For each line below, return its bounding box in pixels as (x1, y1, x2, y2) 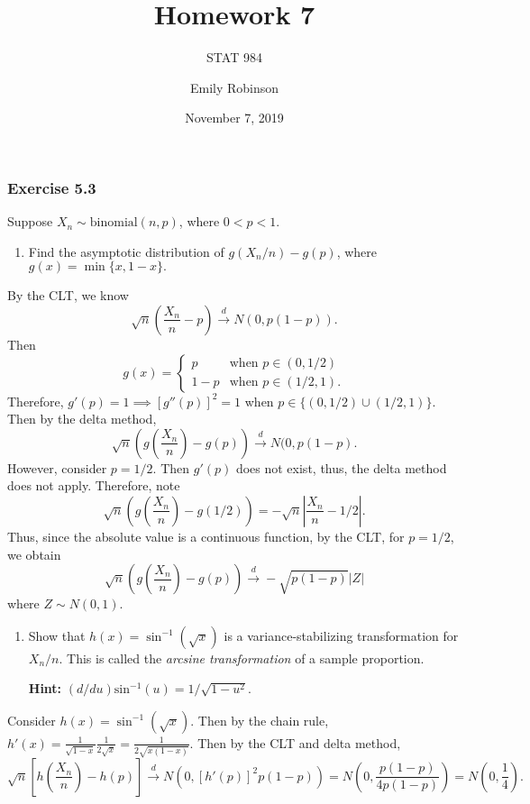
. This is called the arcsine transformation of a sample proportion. (59, 648, 425, 667)
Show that (28, 626, 86, 644)
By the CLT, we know (7, 286, 129, 305)
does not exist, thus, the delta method (235, 458, 447, 477)
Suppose (7, 212, 53, 231)
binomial (89, 216, 138, 230)
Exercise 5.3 (7, 176, 96, 198)
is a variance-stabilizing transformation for (224, 626, 459, 644)
